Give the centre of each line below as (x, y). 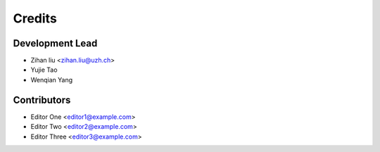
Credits (35, 18)
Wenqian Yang (52, 80)
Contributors (42, 100)
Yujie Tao (44, 70)
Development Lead (55, 43)
